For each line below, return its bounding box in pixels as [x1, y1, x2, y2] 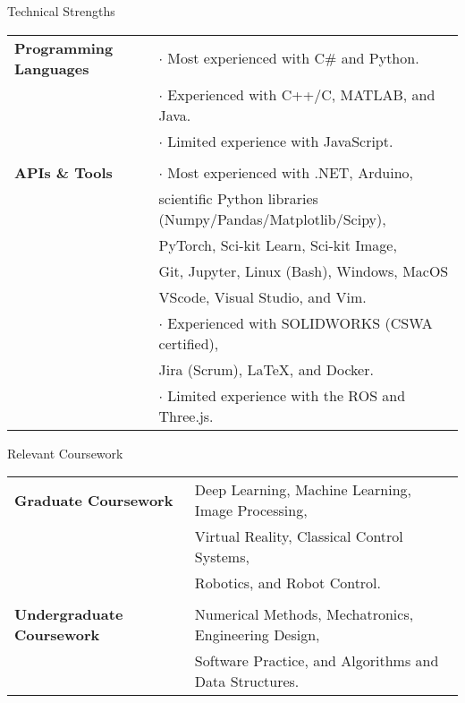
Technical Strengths [7, 2, 115, 20]
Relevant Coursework [7, 443, 123, 462]
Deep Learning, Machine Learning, [194, 479, 411, 501]
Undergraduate [14, 604, 123, 625]
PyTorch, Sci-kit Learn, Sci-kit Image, [158, 234, 397, 255]
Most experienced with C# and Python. [167, 47, 419, 69]
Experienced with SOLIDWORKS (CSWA [167, 312, 433, 333]
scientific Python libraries [158, 187, 318, 209]
